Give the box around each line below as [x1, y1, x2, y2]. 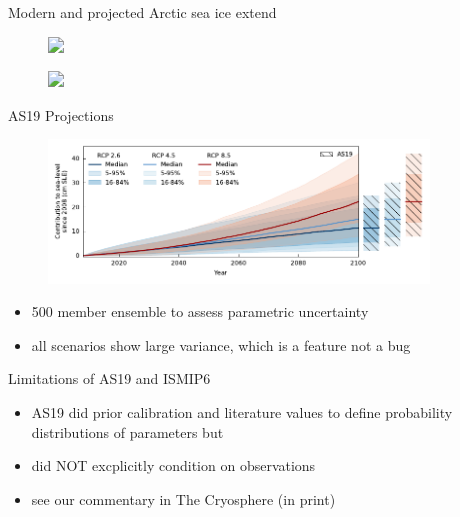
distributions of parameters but [31, 421, 224, 442]
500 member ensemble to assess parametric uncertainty [31, 301, 369, 322]
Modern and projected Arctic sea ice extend [8, 2, 277, 22]
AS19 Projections [8, 104, 114, 125]
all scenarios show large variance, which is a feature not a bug [31, 334, 411, 355]
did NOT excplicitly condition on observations [31, 455, 316, 476]
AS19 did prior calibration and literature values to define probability [31, 401, 453, 422]
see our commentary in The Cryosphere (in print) [31, 488, 336, 509]
